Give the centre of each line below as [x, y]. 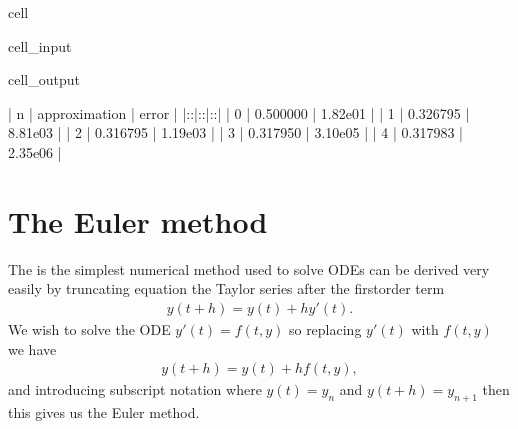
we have [32, 348]
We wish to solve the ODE [89, 328]
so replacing [325, 328]
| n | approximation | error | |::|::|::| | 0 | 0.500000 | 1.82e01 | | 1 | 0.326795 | [239, 112]
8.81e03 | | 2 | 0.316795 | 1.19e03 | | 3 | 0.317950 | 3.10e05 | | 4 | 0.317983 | [235, 132]
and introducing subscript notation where [135, 389]
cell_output [44, 79]
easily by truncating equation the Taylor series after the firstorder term [226, 288]
